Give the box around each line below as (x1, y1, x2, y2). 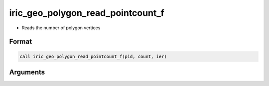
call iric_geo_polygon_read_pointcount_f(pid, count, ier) (19, 53, 167, 59)
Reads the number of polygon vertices (21, 25, 101, 31)
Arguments (9, 68, 45, 76)
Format (9, 38, 32, 46)
